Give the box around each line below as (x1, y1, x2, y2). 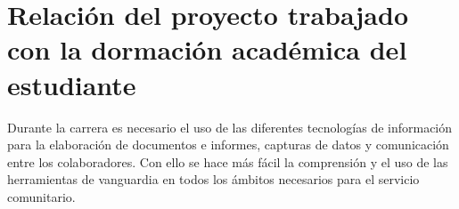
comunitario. (7, 187, 76, 205)
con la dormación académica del (7, 31, 407, 68)
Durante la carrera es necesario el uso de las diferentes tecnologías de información (7, 117, 453, 136)
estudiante (7, 66, 136, 102)
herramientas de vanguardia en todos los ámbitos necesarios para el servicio (7, 170, 420, 189)
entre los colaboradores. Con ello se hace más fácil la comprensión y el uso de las (7, 152, 448, 171)
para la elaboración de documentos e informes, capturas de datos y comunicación (7, 135, 449, 154)
